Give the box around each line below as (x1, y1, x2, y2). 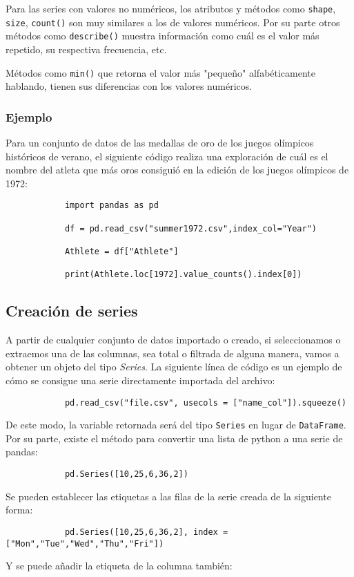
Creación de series (6, 300, 138, 321)
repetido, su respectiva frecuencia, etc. (6, 41, 167, 56)
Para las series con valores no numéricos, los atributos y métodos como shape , (6, 1, 336, 15)
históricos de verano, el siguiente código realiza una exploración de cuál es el (6, 149, 328, 163)
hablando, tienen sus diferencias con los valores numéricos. (6, 79, 253, 93)
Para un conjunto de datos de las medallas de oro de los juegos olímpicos (6, 135, 314, 150)
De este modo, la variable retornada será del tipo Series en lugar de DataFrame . (6, 417, 346, 432)
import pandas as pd (64, 200, 159, 211)
